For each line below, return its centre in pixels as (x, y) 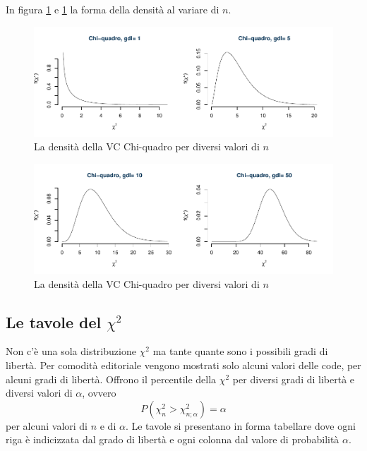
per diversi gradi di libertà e (294, 379)
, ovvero (99, 393)
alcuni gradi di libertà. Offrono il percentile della (111, 379)
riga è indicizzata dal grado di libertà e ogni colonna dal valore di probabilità (173, 439)
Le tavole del (54, 321)
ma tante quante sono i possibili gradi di (240, 351)
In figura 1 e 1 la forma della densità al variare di (113, 9)
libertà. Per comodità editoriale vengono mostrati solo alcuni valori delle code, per (183, 365)
